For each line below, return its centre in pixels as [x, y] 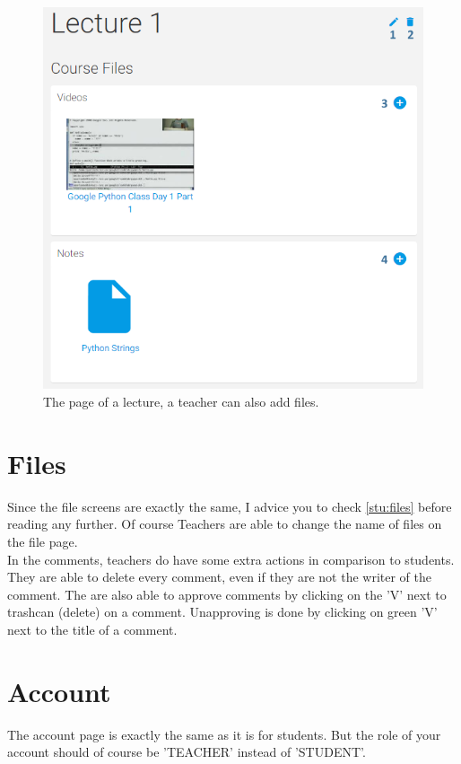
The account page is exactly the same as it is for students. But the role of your [224, 734]
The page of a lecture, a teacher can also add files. [181, 401]
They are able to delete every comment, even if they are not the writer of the [220, 577]
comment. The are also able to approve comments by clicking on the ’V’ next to [227, 594]
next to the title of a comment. [92, 629]
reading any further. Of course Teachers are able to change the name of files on [225, 524]
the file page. [43, 541]
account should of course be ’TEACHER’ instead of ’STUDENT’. [187, 752]
